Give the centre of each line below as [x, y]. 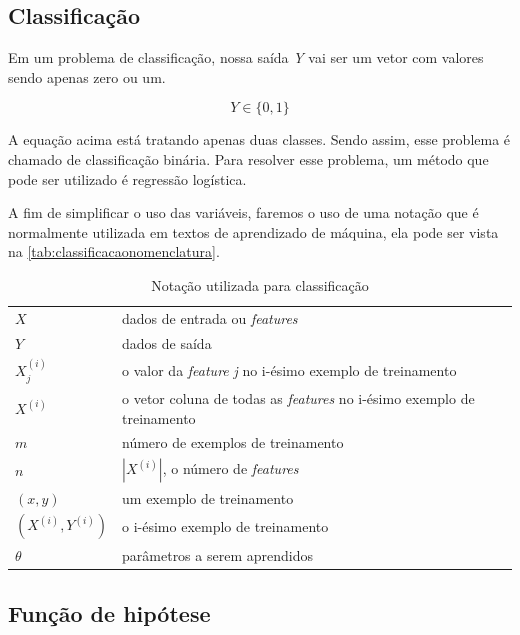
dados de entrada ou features [210, 317]
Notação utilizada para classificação [260, 284]
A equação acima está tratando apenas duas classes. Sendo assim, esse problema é [259, 139]
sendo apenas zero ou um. [87, 76]
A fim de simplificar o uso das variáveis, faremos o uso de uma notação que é [243, 212]
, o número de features [230, 468]
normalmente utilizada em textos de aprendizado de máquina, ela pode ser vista [253, 231]
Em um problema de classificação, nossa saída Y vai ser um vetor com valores [246, 57]
